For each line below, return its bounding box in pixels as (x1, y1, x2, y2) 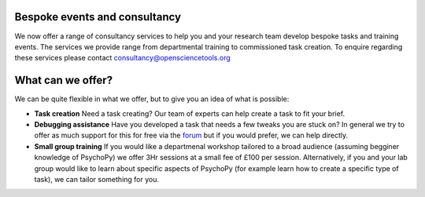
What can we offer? (14, 74, 113, 87)
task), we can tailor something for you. (34, 174, 159, 184)
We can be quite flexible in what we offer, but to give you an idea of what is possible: (14, 94, 290, 104)
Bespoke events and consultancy (14, 10, 181, 24)
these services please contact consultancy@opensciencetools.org (14, 53, 231, 63)
